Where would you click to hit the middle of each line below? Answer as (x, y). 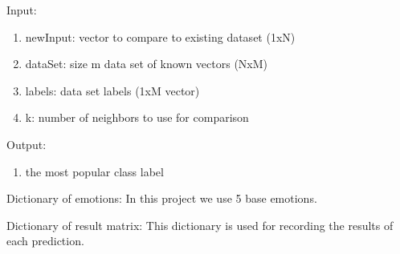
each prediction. (45, 241)
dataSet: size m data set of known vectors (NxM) (147, 64)
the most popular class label (94, 171)
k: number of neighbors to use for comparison (137, 117)
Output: (27, 144)
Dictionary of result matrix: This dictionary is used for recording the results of (200, 225)
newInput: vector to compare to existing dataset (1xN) (160, 36)
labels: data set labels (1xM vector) (112, 90)
